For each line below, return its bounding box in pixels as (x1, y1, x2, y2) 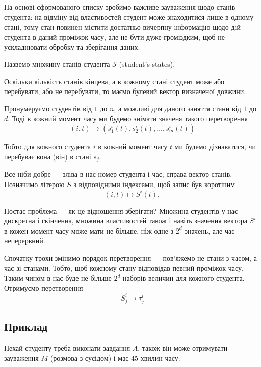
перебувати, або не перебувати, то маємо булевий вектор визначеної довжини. (4, 86, 246, 97)
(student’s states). (119, 58, 175, 69)
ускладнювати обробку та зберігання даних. (4, 41, 140, 52)
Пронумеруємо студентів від (4, 103, 92, 113)
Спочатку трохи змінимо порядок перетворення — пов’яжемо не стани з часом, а (4, 253, 257, 263)
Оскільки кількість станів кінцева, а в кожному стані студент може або (4, 76, 225, 86)
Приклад (4, 318, 48, 334)
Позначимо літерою (4, 178, 65, 189)
